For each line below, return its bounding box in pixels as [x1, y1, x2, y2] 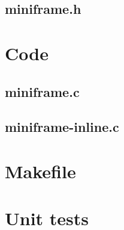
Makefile [5, 158, 76, 183]
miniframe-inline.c [5, 117, 119, 136]
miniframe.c [5, 82, 80, 101]
